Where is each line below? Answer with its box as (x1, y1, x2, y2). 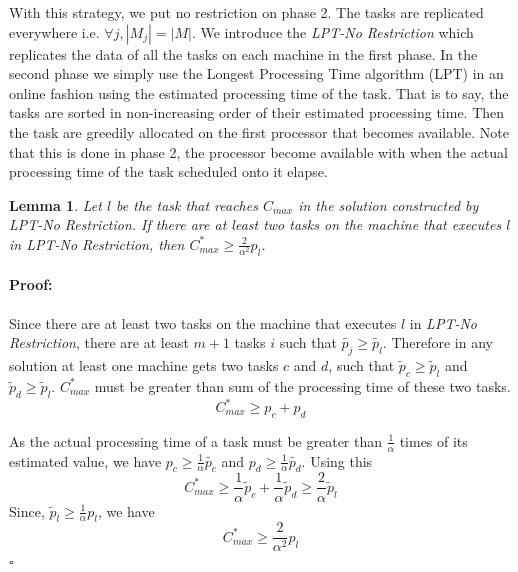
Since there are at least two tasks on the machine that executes (9, 312, 397, 333)
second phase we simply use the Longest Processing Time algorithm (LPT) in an (9, 63, 504, 84)
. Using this (301, 450, 373, 471)
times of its (399, 430, 468, 451)
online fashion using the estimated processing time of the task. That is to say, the (9, 82, 509, 103)
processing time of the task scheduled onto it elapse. (9, 161, 328, 182)
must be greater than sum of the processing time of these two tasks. (94, 375, 511, 396)
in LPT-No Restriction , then (9, 233, 185, 254)
